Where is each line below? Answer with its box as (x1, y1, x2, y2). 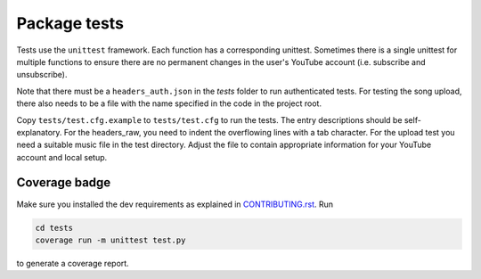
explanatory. (16, 127, 62, 137)
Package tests (16, 13, 125, 33)
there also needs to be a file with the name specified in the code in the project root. (16, 98, 322, 109)
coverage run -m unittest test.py (35, 234, 186, 245)
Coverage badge (16, 175, 111, 191)
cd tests (35, 223, 74, 233)
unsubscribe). (16, 70, 68, 80)
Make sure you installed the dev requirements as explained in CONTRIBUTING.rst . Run (16, 199, 334, 209)
